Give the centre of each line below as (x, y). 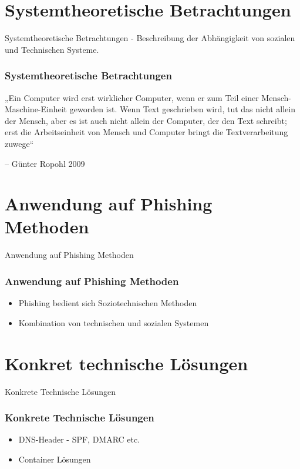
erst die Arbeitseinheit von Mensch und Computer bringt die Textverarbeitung (146, 132)
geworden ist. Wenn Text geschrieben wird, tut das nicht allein (182, 109)
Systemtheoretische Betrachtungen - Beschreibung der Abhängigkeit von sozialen (150, 38)
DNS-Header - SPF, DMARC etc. (79, 439)
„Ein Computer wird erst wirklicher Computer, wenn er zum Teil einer (132, 97)
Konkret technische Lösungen (127, 363)
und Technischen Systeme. (52, 49)
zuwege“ (19, 143)
